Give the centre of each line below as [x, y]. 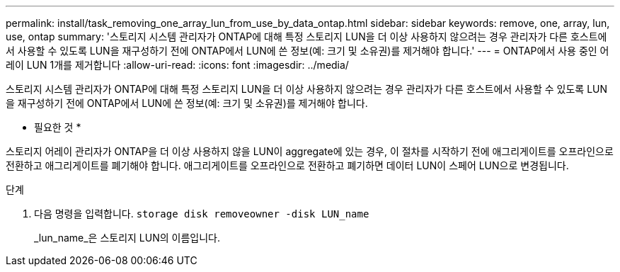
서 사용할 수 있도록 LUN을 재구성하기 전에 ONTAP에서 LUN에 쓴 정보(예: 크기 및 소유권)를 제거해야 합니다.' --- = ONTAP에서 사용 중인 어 [308, 51]
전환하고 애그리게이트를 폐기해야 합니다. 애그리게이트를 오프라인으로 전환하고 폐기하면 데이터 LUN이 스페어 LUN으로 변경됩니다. [287, 165]
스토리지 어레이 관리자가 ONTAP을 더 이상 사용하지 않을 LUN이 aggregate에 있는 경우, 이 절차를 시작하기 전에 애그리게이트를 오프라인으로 [310, 151]
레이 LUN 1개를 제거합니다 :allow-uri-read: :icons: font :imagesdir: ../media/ [177, 65]
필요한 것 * [58, 127]
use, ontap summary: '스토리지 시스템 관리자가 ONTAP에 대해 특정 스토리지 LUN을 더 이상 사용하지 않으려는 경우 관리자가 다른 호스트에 [306, 36]
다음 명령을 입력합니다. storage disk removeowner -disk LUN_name [202, 214]
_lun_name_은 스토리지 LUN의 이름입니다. [127, 238]
